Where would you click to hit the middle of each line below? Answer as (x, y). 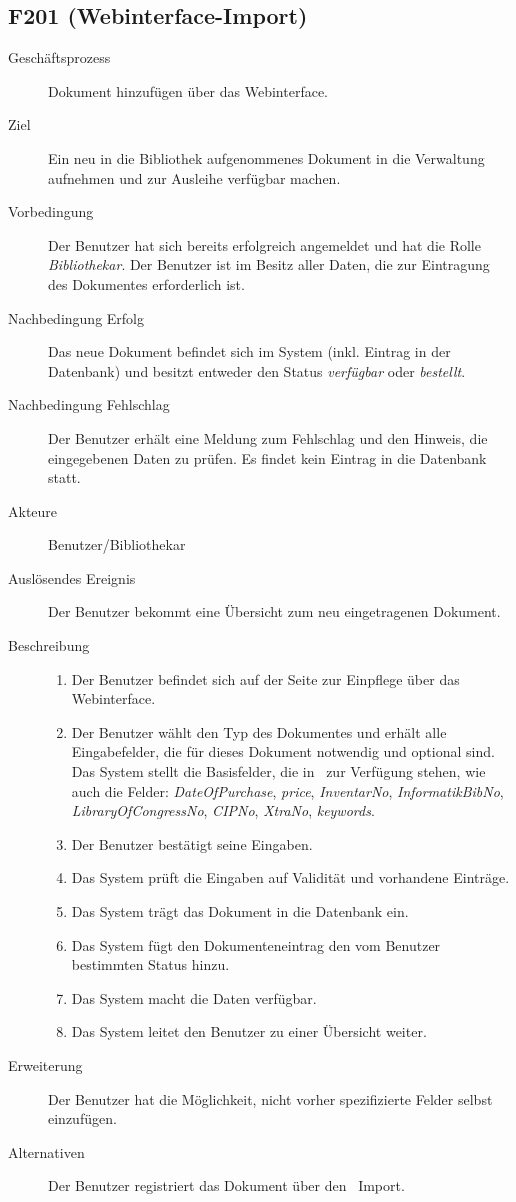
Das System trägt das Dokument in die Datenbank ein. (240, 911)
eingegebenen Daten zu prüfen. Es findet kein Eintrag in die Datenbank (267, 457)
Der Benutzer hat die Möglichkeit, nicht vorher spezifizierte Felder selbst (270, 1098)
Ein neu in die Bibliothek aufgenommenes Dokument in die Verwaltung (266, 157)
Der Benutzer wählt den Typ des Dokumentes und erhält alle (259, 731)
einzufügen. (82, 1118)
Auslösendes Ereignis (72, 577)
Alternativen (46, 1151)
